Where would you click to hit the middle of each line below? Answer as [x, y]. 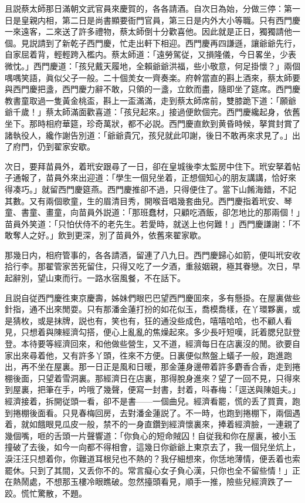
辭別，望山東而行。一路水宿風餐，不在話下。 [99, 278]
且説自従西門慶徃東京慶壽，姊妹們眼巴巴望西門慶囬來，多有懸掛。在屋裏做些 [152, 297]
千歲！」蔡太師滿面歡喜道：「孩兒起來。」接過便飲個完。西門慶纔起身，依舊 [156, 112]
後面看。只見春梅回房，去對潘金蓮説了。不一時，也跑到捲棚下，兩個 [160, 412]
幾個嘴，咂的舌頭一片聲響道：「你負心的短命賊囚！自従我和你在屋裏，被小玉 [150, 435]
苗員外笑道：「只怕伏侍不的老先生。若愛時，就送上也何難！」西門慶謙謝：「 [148, 223]
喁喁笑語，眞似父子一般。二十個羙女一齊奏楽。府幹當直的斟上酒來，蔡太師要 [152, 77]
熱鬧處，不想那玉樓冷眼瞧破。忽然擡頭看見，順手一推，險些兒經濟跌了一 [152, 482]
